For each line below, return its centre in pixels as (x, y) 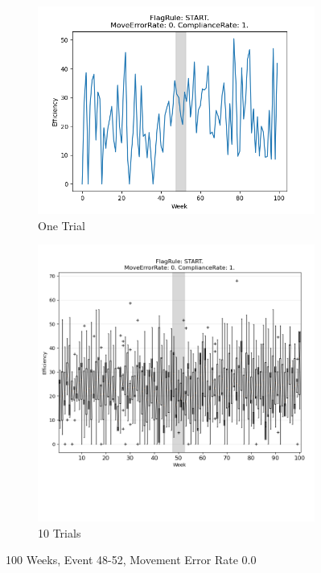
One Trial (62, 225)
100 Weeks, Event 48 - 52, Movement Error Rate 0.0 (131, 560)
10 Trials (60, 532)
